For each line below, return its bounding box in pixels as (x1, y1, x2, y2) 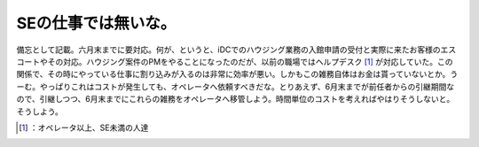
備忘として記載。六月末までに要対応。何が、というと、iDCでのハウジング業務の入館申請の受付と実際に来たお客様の (16, 44, 441, 55)
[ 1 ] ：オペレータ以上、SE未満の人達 (19, 122, 149, 133)
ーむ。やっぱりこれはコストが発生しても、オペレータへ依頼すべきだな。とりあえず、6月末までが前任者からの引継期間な (16, 81, 455, 92)
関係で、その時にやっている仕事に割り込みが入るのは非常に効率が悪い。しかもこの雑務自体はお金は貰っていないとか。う (16, 69, 459, 80)
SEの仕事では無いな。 (16, 13, 177, 33)
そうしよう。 (16, 106, 64, 117)
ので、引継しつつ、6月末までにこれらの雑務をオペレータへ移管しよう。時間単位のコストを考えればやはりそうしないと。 (16, 94, 455, 104)
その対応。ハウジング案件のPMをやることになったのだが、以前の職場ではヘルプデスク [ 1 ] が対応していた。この (47, 56, 453, 66)
